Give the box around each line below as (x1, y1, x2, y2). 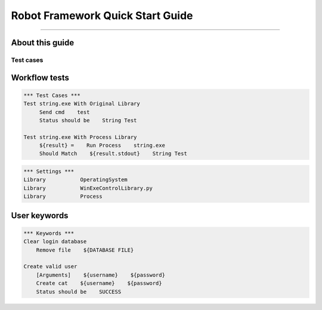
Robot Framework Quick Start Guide (11, 9, 193, 22)
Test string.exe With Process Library (23, 134, 137, 140)
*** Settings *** (23, 168, 75, 175)
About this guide (11, 38, 75, 48)
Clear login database (23, 238, 87, 245)
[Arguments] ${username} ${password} (36, 271, 165, 278)
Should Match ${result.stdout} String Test (39, 150, 187, 157)
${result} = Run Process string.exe (39, 142, 165, 149)
